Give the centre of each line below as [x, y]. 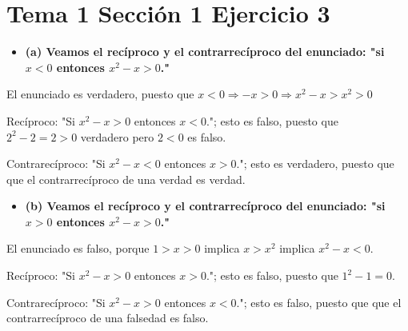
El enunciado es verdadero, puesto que [100, 94]
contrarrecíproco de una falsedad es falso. [108, 318]
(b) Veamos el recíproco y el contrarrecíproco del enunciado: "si [205, 206]
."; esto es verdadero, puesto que [315, 164]
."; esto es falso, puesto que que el [319, 302]
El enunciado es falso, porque [78, 248]
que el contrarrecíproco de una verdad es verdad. [126, 179]
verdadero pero [117, 136]
